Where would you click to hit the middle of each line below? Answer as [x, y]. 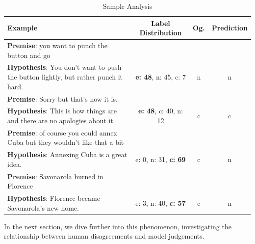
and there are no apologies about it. [61, 120]
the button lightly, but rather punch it [65, 77]
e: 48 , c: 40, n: [161, 111]
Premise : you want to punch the [58, 45]
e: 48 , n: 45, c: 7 [161, 77]
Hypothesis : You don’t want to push [64, 67]
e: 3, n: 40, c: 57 [161, 203]
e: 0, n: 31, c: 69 [161, 159]
